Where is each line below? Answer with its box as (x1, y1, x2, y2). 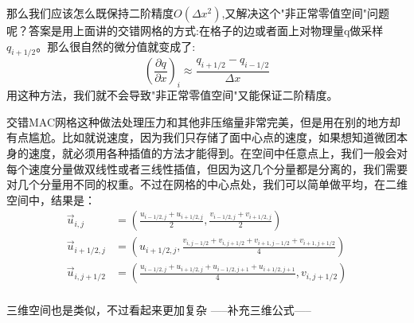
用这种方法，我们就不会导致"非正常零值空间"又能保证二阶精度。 (6, 87, 338, 103)
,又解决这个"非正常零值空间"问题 (221, 5, 389, 21)
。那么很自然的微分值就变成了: (36, 37, 196, 54)
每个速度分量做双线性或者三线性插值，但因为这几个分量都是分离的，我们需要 (6, 160, 408, 177)
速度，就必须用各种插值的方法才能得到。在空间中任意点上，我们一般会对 (28, 144, 408, 161)
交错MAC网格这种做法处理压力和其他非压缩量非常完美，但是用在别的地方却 (6, 113, 401, 130)
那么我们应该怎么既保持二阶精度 (6, 5, 174, 21)
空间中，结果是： (6, 191, 96, 208)
